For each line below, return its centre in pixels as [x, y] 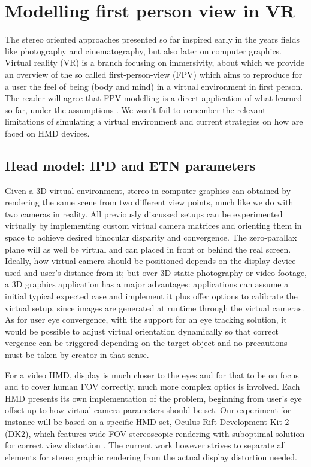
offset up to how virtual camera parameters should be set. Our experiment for [148, 410]
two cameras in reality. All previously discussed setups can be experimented [144, 213]
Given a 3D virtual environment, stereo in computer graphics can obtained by [148, 190]
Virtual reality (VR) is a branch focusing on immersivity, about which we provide [155, 63]
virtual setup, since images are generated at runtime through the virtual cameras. [155, 307]
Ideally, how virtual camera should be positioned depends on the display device [150, 261]
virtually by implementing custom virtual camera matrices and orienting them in [153, 225]
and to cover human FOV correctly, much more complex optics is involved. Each [153, 386]
